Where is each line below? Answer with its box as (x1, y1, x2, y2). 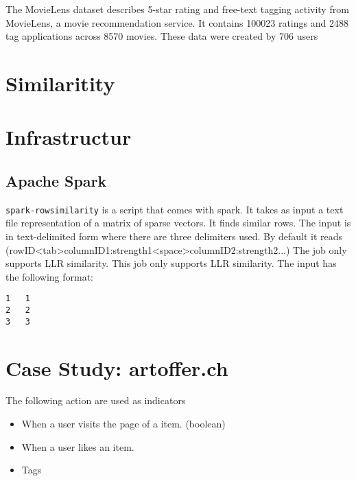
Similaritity (5, 69, 115, 97)
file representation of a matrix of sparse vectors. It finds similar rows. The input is (5, 215, 351, 230)
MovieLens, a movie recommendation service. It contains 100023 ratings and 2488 (5, 15, 348, 30)
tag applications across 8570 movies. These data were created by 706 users (5, 29, 318, 43)
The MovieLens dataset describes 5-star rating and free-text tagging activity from (5, 2, 349, 16)
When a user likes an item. (21, 439, 134, 454)
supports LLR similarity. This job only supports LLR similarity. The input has (5, 256, 337, 270)
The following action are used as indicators (5, 393, 186, 408)
